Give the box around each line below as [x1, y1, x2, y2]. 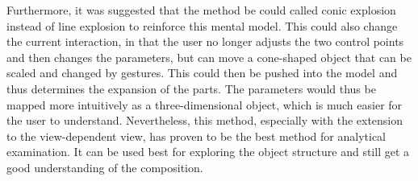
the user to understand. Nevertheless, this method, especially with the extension [6, 112, 403, 129]
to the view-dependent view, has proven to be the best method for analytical [6, 127, 387, 144]
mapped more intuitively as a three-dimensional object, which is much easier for [6, 96, 403, 113]
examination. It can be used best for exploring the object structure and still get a [6, 143, 410, 160]
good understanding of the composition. [6, 158, 203, 175]
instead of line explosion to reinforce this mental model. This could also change [6, 17, 398, 34]
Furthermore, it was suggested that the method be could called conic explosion [6, 2, 396, 18]
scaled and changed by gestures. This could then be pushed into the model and [6, 64, 398, 81]
